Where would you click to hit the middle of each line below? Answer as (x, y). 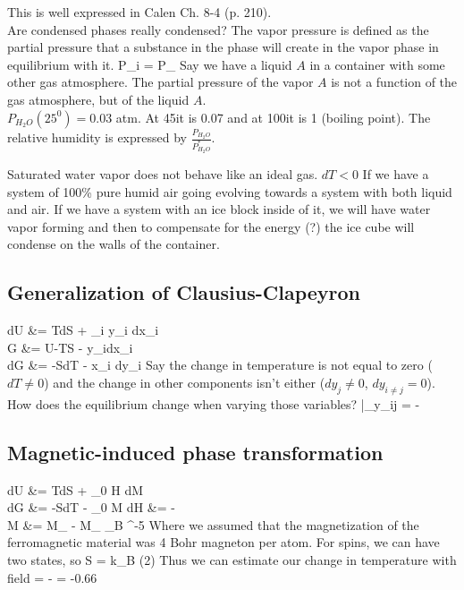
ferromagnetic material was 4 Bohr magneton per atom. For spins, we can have (224, 542)
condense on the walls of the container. (114, 244)
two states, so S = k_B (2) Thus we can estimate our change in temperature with (232, 559)
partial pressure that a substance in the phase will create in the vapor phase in (223, 47)
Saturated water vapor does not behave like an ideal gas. (163, 174)
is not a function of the (394, 82)
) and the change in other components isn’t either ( (185, 382)
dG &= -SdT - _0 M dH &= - (91, 507)
